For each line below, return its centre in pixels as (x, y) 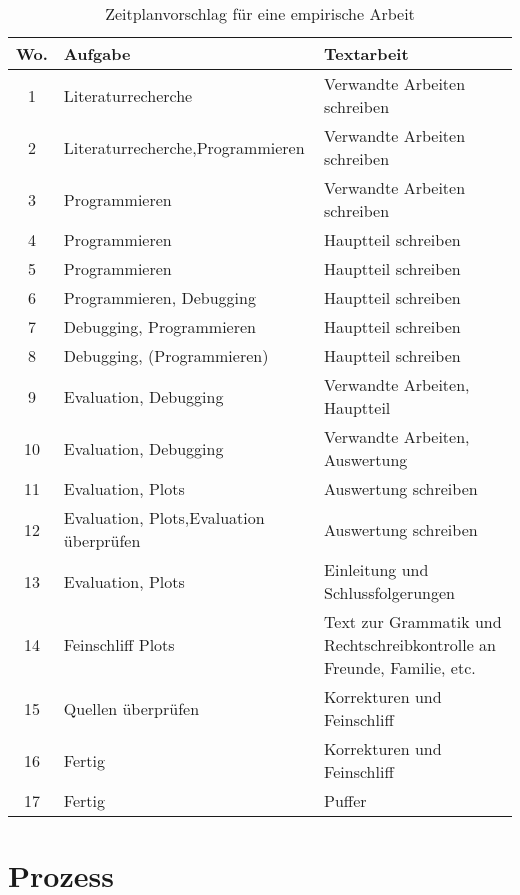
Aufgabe (97, 53)
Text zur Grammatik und (413, 621)
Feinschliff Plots (119, 644)
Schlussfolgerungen (389, 592)
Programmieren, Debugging (159, 297)
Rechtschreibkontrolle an (410, 644)
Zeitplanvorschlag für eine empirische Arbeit (260, 13)
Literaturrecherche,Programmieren (184, 147)
